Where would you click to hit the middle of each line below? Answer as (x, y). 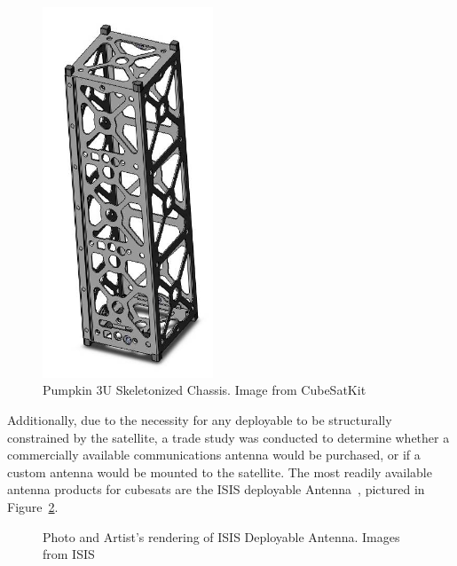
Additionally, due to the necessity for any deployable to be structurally (200, 420)
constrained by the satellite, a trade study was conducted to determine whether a (228, 437)
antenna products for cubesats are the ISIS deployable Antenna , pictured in (216, 489)
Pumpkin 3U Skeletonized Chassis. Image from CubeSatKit (205, 390)
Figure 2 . (33, 507)
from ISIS (69, 554)
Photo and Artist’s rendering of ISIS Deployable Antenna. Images (221, 536)
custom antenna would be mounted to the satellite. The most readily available (220, 472)
